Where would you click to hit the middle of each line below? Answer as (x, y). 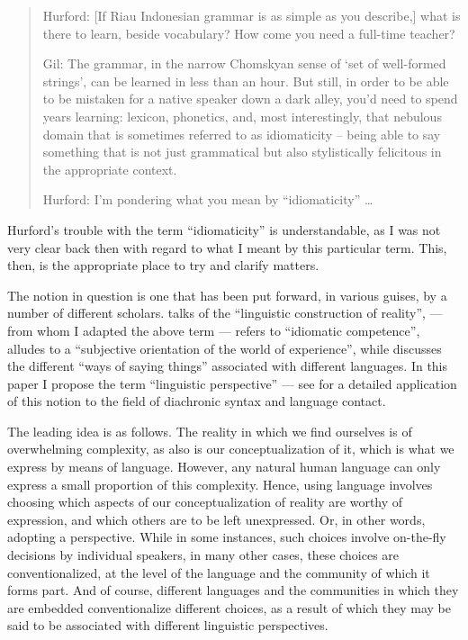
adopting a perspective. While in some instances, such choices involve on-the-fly (227, 537)
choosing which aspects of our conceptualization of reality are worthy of (205, 502)
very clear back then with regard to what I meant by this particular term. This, (227, 247)
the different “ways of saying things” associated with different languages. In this (228, 366)
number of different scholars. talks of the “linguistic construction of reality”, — (225, 313)
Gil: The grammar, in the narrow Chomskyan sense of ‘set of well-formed (244, 63)
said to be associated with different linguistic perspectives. (168, 625)
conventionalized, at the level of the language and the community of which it (219, 572)
